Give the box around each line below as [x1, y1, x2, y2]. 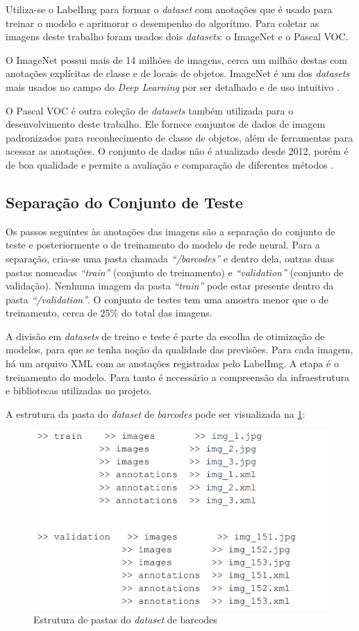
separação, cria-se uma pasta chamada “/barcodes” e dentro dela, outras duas [6, 251, 335, 265]
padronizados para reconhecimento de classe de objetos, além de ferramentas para [6, 130, 353, 144]
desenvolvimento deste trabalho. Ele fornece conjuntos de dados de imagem [6, 117, 326, 131]
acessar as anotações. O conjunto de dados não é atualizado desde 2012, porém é [6, 144, 349, 158]
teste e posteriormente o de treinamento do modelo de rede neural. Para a [6, 237, 320, 252]
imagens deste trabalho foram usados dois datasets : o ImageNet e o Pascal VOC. [6, 29, 349, 44]
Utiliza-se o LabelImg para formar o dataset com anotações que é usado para [6, 2, 333, 16]
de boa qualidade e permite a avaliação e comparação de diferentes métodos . [6, 157, 334, 171]
